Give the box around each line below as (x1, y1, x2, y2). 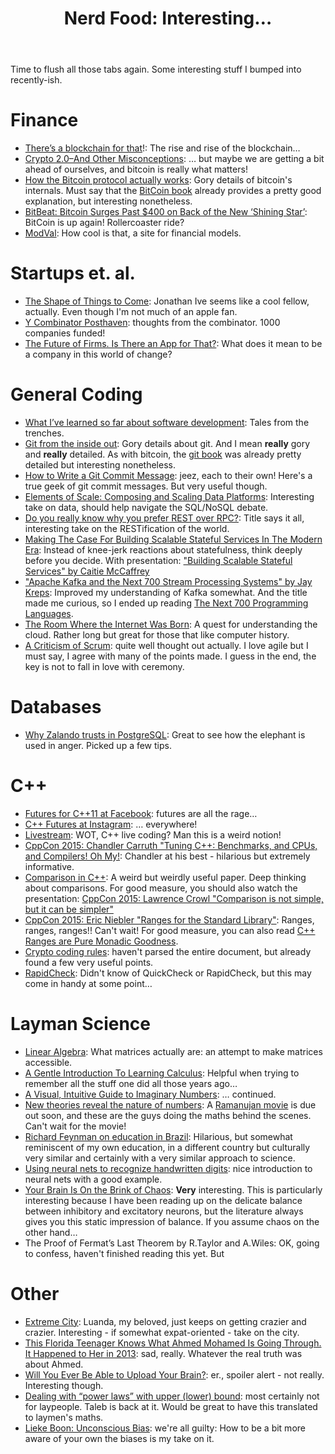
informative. (24, 860, 75, 872)
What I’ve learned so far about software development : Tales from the (24, 417, 310, 428)
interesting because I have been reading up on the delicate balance (24, 1194, 303, 1206)
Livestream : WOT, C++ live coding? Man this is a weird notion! (24, 828, 282, 841)
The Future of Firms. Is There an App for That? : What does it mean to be (24, 338, 323, 350)
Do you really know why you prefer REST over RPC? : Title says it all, (24, 512, 305, 524)
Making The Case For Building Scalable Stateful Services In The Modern (24, 533, 323, 545)
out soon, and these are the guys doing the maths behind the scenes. (24, 1109, 312, 1121)
